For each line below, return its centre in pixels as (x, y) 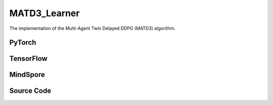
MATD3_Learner (44, 13)
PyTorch (23, 43)
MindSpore (27, 75)
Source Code (30, 91)
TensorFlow (28, 59)
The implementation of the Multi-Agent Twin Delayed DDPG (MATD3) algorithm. (92, 28)
